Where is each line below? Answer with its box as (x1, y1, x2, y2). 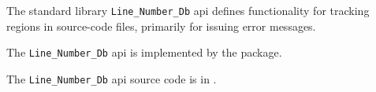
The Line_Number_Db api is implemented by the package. (6, 44, 282, 61)
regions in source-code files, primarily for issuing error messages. (6, 17, 316, 34)
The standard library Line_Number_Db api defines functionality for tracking (6, 2, 370, 18)
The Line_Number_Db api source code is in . (6, 70, 217, 86)
